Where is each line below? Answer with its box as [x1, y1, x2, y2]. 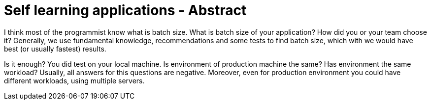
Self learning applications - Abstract [4, 2, 247, 19]
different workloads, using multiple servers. [4, 76, 145, 85]
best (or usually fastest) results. [4, 44, 106, 53]
